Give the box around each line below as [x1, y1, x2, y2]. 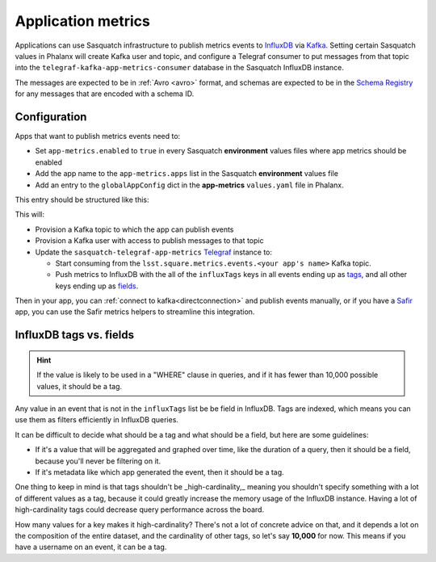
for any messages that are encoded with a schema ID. [15, 89, 195, 99]
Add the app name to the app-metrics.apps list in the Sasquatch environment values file [35, 169, 339, 178]
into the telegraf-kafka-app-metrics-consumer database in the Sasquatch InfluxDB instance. [15, 63, 345, 73]
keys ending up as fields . [55, 281, 139, 291]
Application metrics [15, 12, 151, 30]
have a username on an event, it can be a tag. [15, 542, 167, 552]
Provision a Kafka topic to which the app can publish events [35, 224, 234, 234]
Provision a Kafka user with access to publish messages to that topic [35, 236, 264, 245]
